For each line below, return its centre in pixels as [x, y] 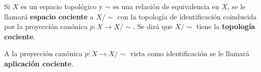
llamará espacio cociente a [49, 16]
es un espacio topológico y [62, 6]
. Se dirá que [153, 26]
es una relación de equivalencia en [166, 6]
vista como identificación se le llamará [190, 53]
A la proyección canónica [43, 53]
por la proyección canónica [46, 26]
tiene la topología [226, 26]
